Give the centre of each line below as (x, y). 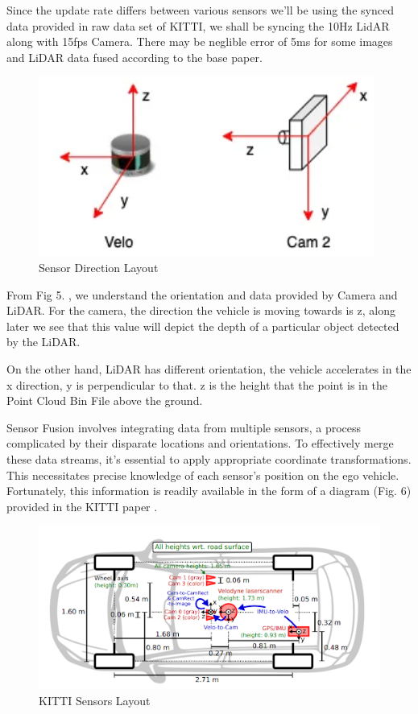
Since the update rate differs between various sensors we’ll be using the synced (200, 10)
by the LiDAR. (43, 342)
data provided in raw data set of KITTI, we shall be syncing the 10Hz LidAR (198, 25)
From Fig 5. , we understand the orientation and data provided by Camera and (202, 294)
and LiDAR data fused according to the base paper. (135, 57)
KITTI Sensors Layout (95, 700)
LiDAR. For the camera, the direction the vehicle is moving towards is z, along (201, 310)
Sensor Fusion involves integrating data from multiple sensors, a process (184, 427)
